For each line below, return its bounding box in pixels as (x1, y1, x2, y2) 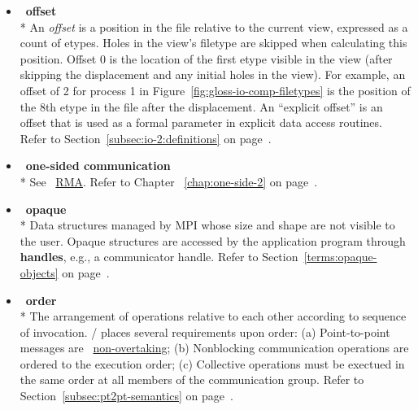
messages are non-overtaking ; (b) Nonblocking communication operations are (20, 339, 409, 356)
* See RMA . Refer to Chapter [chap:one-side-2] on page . (20, 172, 318, 190)
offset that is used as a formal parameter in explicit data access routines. (20, 114, 382, 131)
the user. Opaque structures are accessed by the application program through (20, 232, 406, 249)
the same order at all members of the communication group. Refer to (20, 371, 364, 388)
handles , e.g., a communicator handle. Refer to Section (20, 248, 298, 265)
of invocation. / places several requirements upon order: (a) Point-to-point (20, 323, 390, 340)
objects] (20, 264, 59, 281)
